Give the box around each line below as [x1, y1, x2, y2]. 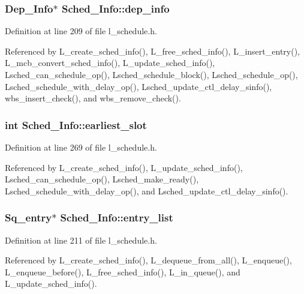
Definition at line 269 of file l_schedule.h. [5, 141, 157, 153]
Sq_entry [5, 210, 52, 225]
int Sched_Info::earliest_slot [5, 117, 147, 132]
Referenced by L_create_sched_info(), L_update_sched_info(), [5, 161, 243, 173]
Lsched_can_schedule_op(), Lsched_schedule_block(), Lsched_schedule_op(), [5, 68, 298, 80]
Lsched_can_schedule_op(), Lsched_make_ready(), [5, 173, 199, 185]
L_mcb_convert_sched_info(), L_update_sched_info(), [5, 56, 215, 69]
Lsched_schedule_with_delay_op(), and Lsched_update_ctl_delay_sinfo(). [5, 184, 288, 197]
